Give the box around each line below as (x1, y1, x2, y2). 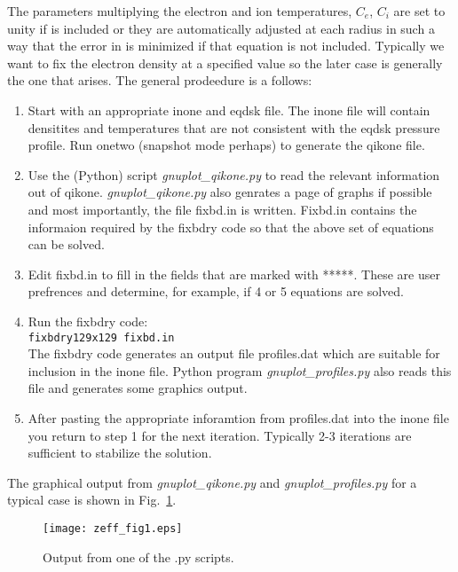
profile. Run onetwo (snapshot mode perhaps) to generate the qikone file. (28, 136, 425, 154)
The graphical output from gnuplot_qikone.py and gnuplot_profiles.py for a (7, 473, 417, 491)
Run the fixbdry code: (28, 311, 148, 330)
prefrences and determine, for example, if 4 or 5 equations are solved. (28, 282, 404, 301)
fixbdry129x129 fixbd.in (28, 331, 175, 344)
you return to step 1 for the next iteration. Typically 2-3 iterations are (28, 426, 412, 444)
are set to (393, 2, 446, 20)
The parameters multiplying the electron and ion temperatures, (7, 2, 352, 20)
